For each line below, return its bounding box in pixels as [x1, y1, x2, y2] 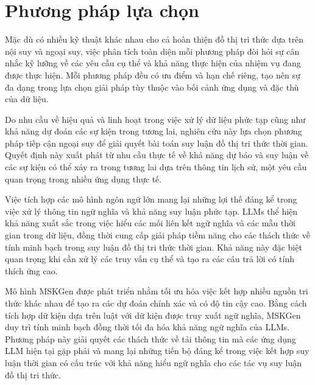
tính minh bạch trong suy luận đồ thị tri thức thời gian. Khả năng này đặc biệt [5, 240, 302, 253]
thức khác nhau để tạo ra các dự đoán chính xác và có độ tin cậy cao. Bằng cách [5, 297, 307, 309]
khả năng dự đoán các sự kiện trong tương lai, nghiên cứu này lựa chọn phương [5, 125, 302, 137]
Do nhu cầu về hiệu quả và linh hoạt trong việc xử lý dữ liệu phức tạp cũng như [5, 113, 306, 125]
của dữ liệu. [5, 92, 49, 105]
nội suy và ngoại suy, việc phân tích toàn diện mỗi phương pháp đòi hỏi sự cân [5, 44, 300, 57]
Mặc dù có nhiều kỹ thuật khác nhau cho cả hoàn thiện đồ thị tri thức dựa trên [5, 33, 304, 46]
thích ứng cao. [5, 264, 58, 277]
